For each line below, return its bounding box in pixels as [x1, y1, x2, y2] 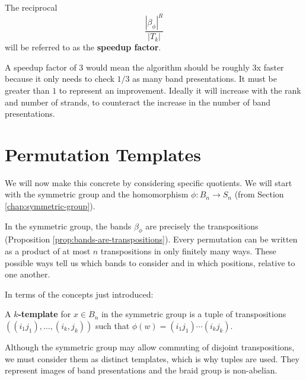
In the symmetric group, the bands [5, 219, 132, 232]
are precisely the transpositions [145, 219, 259, 232]
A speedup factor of [5, 60, 76, 73]
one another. [5, 268, 50, 280]
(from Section [234, 188, 284, 200]
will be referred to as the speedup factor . [5, 41, 161, 53]
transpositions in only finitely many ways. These [100, 244, 276, 257]
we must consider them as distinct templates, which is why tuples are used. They [5, 352, 299, 365]
